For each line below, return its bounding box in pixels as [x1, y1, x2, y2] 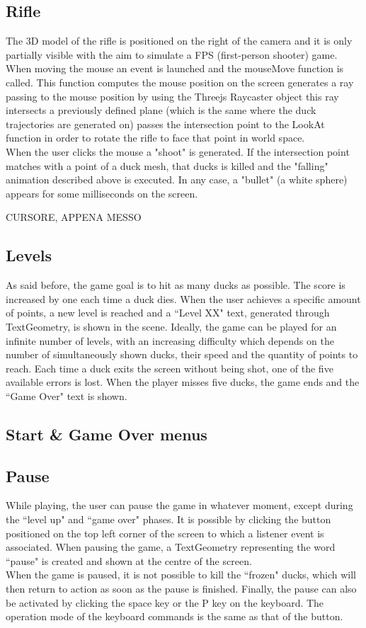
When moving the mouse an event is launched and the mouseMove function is [6, 61, 344, 76]
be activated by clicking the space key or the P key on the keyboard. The [6, 595, 324, 610]
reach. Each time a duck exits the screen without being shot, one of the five [6, 360, 333, 375]
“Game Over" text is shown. [6, 388, 127, 403]
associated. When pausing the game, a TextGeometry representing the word [6, 539, 336, 554]
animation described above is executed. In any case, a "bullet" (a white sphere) [6, 172, 348, 187]
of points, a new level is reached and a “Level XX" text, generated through [6, 305, 330, 320]
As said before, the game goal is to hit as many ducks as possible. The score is [6, 278, 345, 292]
